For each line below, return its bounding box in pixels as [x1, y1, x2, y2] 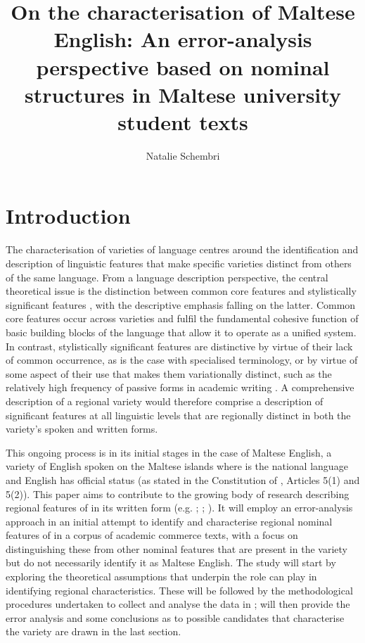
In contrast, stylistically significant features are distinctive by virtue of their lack [6, 338, 353, 353]
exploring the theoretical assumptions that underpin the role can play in [6, 569, 317, 584]
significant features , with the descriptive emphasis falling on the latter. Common [6, 297, 356, 312]
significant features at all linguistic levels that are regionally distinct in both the [6, 407, 351, 422]
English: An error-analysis [53, 25, 312, 53]
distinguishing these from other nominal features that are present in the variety [6, 541, 347, 556]
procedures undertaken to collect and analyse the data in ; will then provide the [6, 597, 350, 611]
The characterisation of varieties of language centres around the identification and [6, 242, 359, 257]
